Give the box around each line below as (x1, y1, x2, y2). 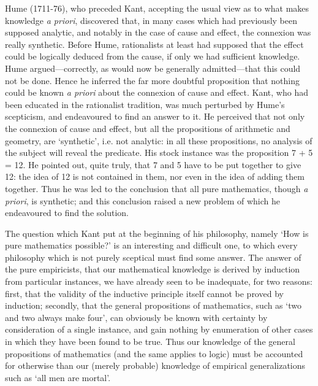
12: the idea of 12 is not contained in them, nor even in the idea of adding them (5, 170, 305, 183)
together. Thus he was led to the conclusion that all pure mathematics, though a (5, 182, 308, 195)
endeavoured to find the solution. (5, 206, 129, 219)
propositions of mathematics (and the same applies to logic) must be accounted (5, 347, 303, 360)
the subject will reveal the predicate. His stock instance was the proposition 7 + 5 (5, 146, 313, 159)
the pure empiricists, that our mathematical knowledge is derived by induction (5, 263, 300, 276)
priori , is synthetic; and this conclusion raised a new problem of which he (5, 194, 280, 207)
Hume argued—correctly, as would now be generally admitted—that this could (5, 61, 301, 74)
